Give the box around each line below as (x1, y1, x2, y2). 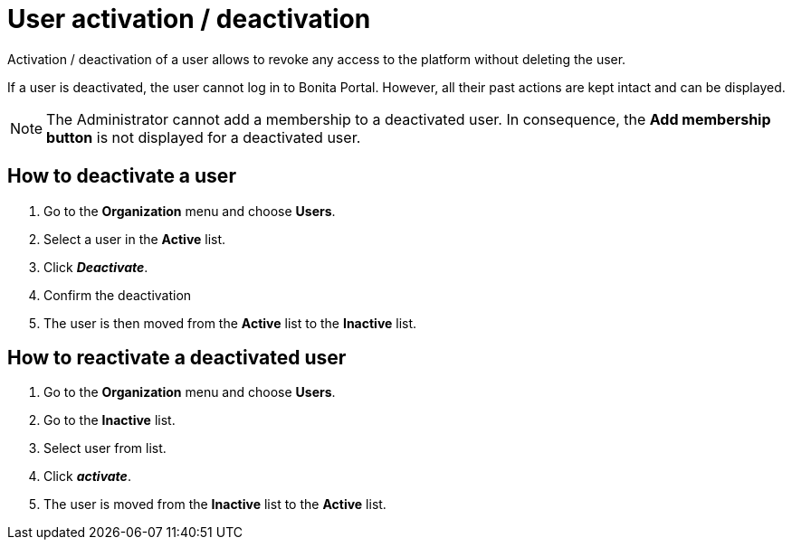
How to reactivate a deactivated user (7, 346, 347, 370)
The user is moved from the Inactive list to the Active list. (43, 496, 386, 513)
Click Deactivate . (43, 259, 148, 275)
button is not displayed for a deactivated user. (46, 127, 361, 146)
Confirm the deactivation (43, 287, 192, 303)
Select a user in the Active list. (43, 231, 226, 247)
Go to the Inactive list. (43, 412, 176, 429)
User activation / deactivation (7, 4, 371, 34)
